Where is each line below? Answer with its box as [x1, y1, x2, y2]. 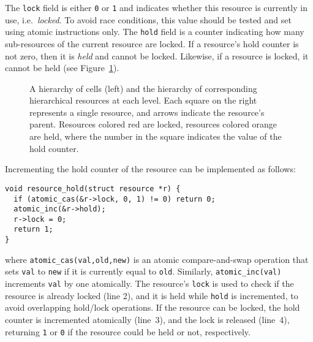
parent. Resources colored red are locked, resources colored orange [29, 118, 277, 131]
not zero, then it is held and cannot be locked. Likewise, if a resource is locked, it [5, 49, 309, 62]
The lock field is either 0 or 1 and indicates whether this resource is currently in [5, 1, 307, 13]
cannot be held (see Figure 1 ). [5, 61, 119, 74]
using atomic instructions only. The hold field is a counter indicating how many [5, 25, 304, 38]
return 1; [13, 225, 53, 234]
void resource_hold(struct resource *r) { [5, 184, 181, 193]
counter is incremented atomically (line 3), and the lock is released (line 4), [5, 313, 290, 325]
